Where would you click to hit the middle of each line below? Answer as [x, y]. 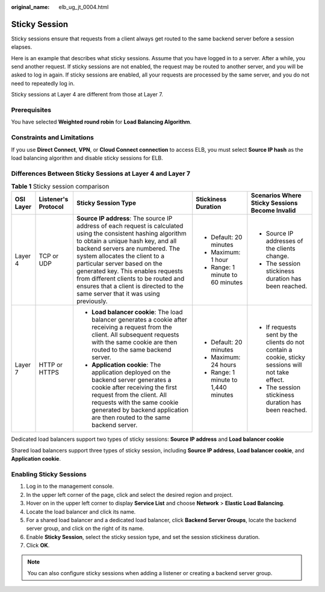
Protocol [51, 207]
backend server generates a [131, 380]
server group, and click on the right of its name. [85, 528]
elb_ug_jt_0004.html [84, 7]
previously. [92, 301]
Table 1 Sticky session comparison [60, 187]
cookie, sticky [286, 357]
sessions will [284, 365]
